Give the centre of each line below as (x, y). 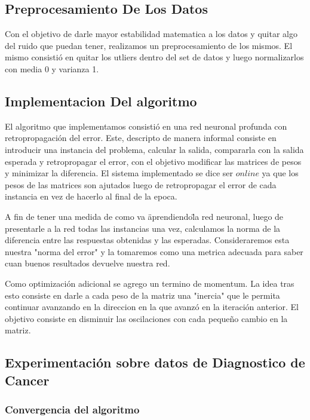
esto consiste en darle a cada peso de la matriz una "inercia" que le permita (142, 295)
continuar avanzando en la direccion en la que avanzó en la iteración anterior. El (152, 307)
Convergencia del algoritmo (72, 409)
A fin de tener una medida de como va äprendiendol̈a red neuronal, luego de (144, 216)
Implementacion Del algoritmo (101, 101)
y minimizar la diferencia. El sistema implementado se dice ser (119, 173)
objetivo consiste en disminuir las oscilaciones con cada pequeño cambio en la (146, 318)
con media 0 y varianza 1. (52, 68)
